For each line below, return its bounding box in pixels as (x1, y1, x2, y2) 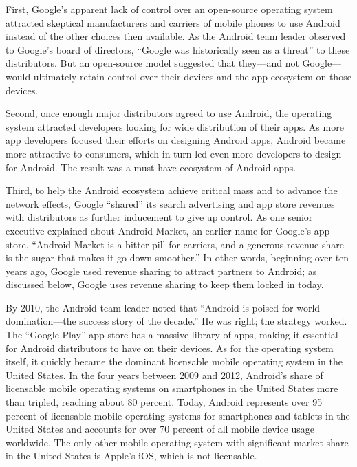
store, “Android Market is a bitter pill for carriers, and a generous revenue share (6, 237, 344, 251)
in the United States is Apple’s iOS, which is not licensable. (6, 448, 257, 463)
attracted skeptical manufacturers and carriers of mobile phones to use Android (6, 15, 340, 30)
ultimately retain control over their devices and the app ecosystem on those (33, 69, 351, 83)
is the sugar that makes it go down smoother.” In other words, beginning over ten (6, 250, 349, 265)
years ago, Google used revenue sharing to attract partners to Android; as (6, 263, 317, 278)
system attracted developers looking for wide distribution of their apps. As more (6, 119, 344, 133)
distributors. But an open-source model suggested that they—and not (6, 56, 299, 70)
